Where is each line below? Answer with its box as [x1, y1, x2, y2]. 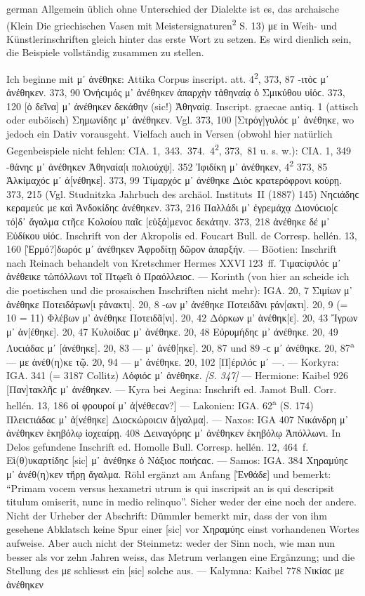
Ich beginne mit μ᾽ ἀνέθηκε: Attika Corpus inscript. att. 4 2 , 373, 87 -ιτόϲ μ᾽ [6, 69, 329, 86]
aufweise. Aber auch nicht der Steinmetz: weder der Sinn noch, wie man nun [6, 535, 336, 550]
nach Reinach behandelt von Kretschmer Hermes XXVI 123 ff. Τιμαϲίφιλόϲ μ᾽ [6, 255, 341, 270]
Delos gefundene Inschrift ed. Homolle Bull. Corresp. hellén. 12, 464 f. [6, 439, 309, 453]
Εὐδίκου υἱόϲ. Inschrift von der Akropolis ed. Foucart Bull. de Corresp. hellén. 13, [6, 227, 357, 242]
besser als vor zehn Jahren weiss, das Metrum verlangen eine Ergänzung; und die [6, 549, 355, 564]
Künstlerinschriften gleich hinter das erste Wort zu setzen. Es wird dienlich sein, [6, 31, 352, 46]
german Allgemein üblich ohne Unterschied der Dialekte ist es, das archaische [6, 1, 339, 15]
